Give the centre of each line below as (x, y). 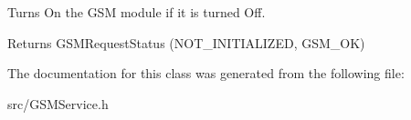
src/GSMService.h (58, 103)
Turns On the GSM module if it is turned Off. (137, 12)
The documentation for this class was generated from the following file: (206, 73)
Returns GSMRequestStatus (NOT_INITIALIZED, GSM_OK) (186, 42)
